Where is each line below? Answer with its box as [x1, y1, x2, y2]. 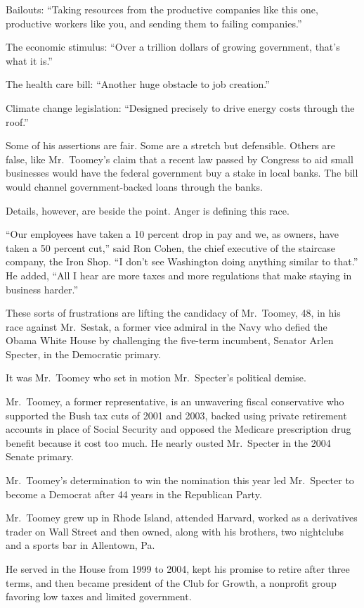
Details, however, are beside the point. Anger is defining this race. [6, 203, 290, 217]
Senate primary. [6, 449, 74, 464]
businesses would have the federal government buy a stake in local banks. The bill [6, 165, 358, 180]
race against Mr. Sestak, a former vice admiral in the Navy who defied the [6, 319, 327, 334]
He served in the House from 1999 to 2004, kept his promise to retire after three [6, 562, 350, 576]
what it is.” [6, 53, 53, 68]
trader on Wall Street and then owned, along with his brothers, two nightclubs [6, 524, 344, 538]
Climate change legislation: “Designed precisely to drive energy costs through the [6, 100, 355, 115]
